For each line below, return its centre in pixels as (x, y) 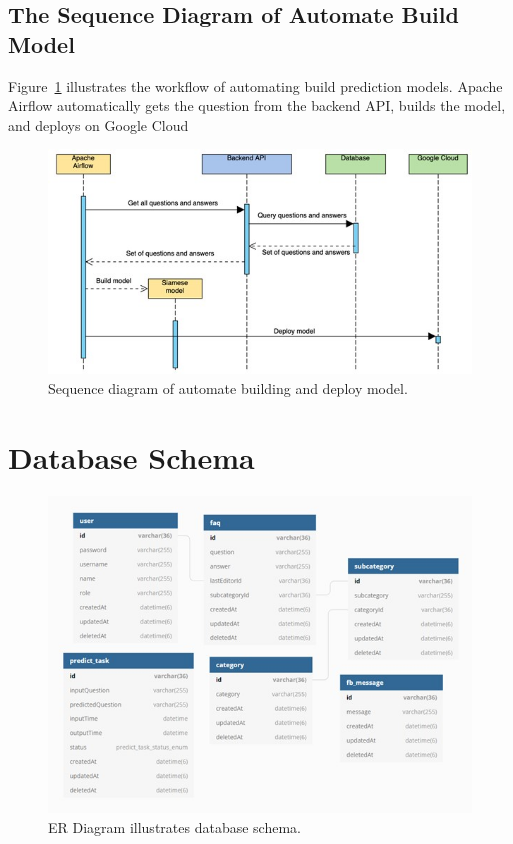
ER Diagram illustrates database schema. (174, 826)
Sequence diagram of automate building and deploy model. (228, 388)
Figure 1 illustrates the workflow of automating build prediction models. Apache (255, 85)
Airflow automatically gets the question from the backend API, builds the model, (257, 105)
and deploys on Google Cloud (98, 124)
